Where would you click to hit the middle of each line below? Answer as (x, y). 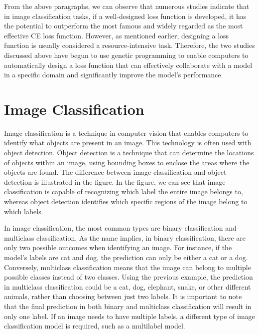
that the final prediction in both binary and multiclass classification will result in (128, 306)
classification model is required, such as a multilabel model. (95, 326)
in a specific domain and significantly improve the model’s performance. (114, 75)
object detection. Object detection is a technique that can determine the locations (129, 153)
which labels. (24, 211)
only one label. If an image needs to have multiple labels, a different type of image (129, 316)
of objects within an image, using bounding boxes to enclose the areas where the (127, 162)
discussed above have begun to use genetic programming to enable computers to (126, 55)
